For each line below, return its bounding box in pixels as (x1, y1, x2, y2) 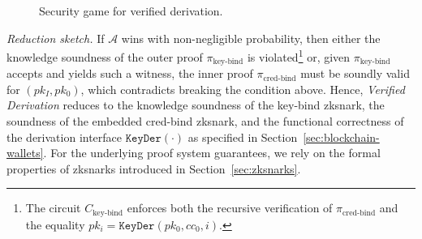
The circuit (25, 199, 81, 216)
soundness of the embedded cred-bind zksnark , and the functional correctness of (6, 113, 404, 130)
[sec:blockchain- (303, 128, 380, 145)
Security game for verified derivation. (39, 2, 223, 19)
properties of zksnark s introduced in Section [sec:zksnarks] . (6, 160, 301, 177)
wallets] (6, 144, 44, 161)
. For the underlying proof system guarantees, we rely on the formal (43, 144, 381, 161)
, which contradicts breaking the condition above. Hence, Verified (80, 80, 405, 97)
